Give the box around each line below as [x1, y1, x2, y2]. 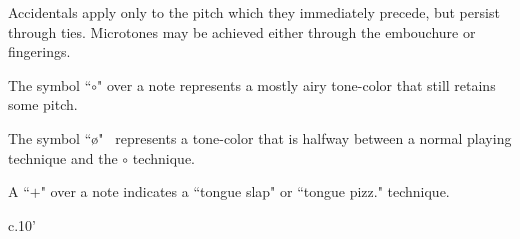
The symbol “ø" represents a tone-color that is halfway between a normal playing [8, 127, 512, 148]
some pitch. [8, 94, 78, 115]
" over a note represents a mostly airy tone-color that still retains [97, 74, 496, 95]
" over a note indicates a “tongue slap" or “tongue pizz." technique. [40, 181, 450, 202]
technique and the [8, 147, 118, 168]
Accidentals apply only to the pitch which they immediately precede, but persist [8, 2, 500, 22]
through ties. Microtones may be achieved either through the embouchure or [8, 21, 476, 42]
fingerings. [8, 41, 71, 62]
